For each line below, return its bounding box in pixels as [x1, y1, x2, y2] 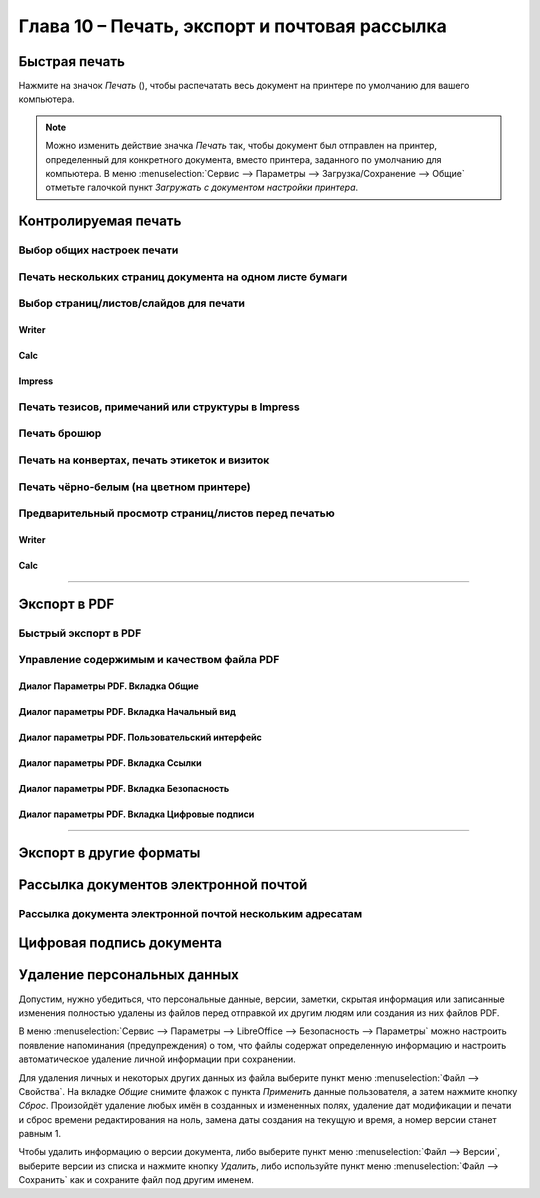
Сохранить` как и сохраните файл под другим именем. [18, 1174, 254, 1186]
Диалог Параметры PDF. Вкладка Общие [18, 680, 199, 692]
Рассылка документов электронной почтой [18, 876, 308, 893]
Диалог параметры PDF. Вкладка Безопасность [18, 783, 230, 795]
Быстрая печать [18, 53, 125, 70]
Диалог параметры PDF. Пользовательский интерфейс [18, 731, 262, 744]
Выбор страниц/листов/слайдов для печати [18, 296, 245, 310]
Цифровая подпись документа [18, 935, 222, 952]
